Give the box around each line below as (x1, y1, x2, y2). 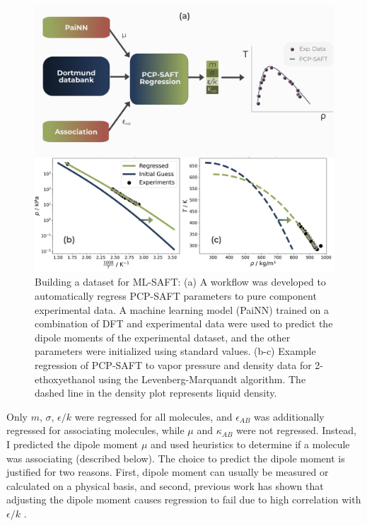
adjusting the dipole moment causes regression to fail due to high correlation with (6, 492, 361, 507)
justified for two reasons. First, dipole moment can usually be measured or (6, 464, 329, 479)
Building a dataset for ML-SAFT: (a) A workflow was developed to (35, 274, 326, 289)
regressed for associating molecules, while (6, 423, 185, 438)
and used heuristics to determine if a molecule (151, 436, 350, 451)
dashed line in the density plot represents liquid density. (35, 385, 277, 400)
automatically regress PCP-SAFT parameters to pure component (35, 288, 317, 303)
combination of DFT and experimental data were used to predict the (35, 316, 333, 331)
